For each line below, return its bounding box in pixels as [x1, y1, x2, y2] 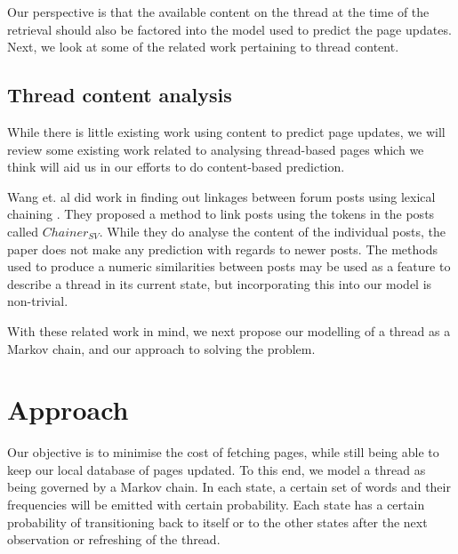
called [7, 221, 38, 240]
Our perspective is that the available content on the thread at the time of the [7, 3, 430, 20]
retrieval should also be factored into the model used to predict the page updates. [7, 20, 452, 38]
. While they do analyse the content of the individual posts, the [99, 221, 446, 240]
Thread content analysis [7, 81, 232, 108]
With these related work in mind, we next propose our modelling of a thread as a [7, 321, 451, 340]
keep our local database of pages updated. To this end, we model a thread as [7, 460, 426, 478]
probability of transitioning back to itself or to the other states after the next [7, 512, 428, 531]
